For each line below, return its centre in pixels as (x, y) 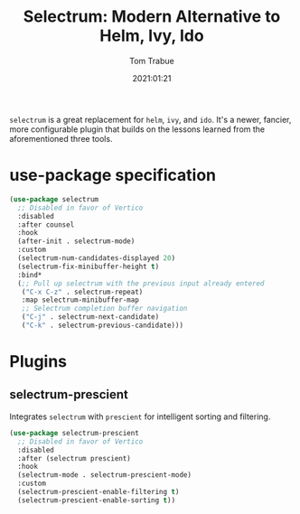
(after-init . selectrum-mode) (76, 241)
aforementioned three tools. (61, 138)
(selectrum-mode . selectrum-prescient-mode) (105, 475)
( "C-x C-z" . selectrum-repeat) (82, 292)
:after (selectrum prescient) (74, 458)
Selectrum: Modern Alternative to (152, 17)
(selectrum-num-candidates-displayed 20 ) (97, 258)
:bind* (30, 275)
